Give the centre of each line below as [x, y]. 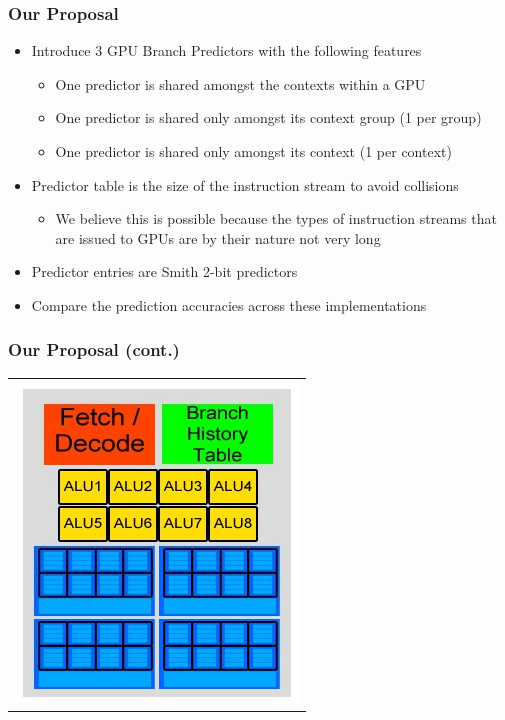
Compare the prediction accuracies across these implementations [229, 304]
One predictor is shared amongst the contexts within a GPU [240, 83]
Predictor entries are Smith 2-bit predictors [164, 271]
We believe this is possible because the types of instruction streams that [276, 218]
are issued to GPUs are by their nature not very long [218, 237]
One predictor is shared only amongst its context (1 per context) [253, 151]
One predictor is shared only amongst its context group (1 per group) [268, 117]
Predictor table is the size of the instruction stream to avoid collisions [245, 184]
